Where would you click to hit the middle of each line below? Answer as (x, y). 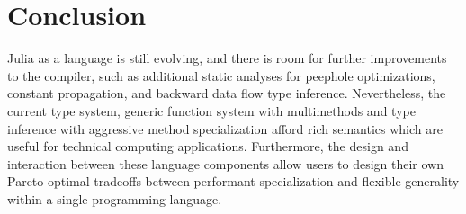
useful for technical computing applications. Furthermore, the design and (208, 146)
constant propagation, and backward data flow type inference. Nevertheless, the (227, 93)
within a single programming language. (115, 198)
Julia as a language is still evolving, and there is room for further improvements (227, 58)
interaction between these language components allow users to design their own (226, 163)
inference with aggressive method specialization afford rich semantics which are (225, 128)
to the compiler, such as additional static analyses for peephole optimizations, (221, 75)
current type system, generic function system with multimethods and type (211, 110)
